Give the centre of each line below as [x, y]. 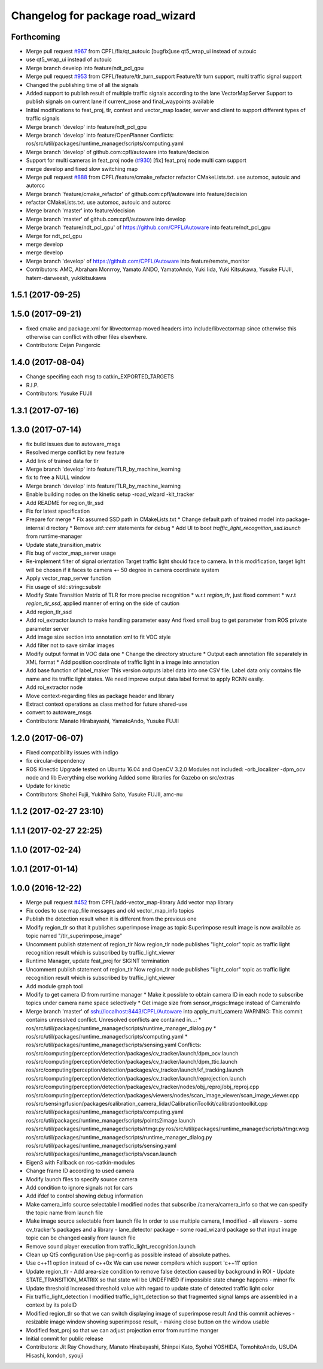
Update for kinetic [48, 786]
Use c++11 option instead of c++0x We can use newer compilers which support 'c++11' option [142, 1263]
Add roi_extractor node [54, 687]
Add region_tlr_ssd [49, 612]
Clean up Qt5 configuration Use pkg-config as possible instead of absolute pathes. [128, 1255]
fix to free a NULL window [58, 477]
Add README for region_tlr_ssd [65, 503]
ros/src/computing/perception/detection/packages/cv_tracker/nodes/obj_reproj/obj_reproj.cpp [143, 1087]
